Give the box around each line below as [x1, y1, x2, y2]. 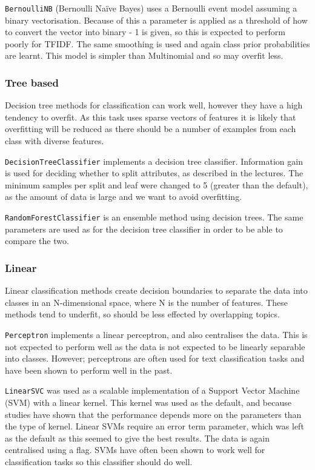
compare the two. [5, 234, 69, 247]
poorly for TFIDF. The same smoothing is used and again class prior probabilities [5, 37, 310, 50]
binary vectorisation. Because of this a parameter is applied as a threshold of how [5, 13, 308, 26]
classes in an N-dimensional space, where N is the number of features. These [5, 296, 288, 308]
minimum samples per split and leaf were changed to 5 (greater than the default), [5, 178, 308, 191]
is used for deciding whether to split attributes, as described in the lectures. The [5, 167, 303, 179]
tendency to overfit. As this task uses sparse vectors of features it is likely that [5, 110, 296, 123]
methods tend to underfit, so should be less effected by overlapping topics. [5, 308, 280, 320]
